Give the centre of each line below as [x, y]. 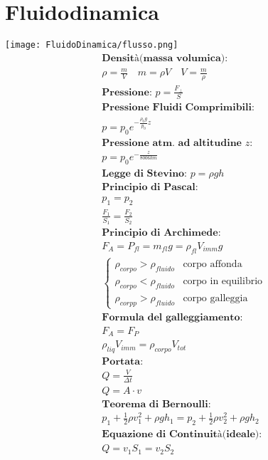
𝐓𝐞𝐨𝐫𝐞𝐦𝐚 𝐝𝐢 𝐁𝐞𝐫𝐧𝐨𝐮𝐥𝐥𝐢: [156, 404]
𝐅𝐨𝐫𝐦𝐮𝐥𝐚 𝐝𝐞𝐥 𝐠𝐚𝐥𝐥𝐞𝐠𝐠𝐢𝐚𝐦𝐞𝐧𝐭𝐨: [172, 317]
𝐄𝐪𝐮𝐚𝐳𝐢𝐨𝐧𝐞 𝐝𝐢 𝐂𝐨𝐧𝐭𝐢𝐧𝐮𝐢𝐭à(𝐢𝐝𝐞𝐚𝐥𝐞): [182, 435]
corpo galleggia [215, 298]
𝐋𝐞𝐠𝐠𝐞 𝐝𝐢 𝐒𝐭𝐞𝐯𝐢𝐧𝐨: [145, 174]
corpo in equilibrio [223, 281]
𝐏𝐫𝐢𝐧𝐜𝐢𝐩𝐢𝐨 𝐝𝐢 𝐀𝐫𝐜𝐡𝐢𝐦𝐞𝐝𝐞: [161, 232]
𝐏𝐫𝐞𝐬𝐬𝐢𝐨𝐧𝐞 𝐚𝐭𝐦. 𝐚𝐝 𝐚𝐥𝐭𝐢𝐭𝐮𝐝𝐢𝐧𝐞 [172, 143]
